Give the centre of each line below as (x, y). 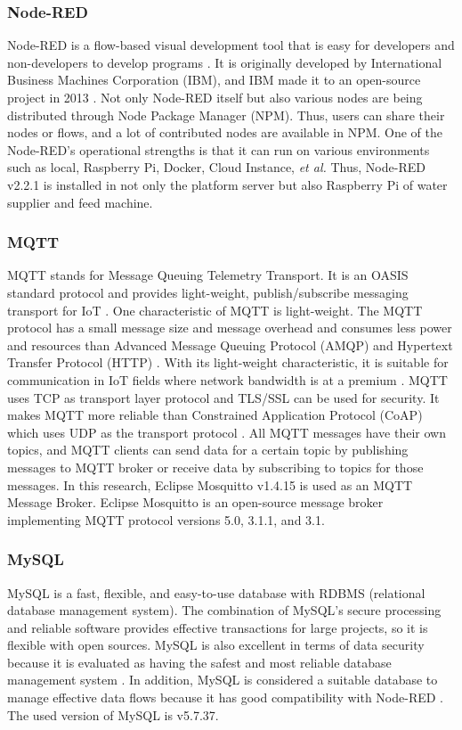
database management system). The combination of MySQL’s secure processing (224, 610)
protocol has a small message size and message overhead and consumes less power (230, 328)
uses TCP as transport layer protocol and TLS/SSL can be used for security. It (223, 397)
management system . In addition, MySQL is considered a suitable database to (223, 680)
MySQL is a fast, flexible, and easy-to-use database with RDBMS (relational (216, 592)
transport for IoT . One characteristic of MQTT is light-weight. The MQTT (215, 310)
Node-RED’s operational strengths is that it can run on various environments (219, 149)
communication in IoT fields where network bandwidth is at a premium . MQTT (227, 379)
